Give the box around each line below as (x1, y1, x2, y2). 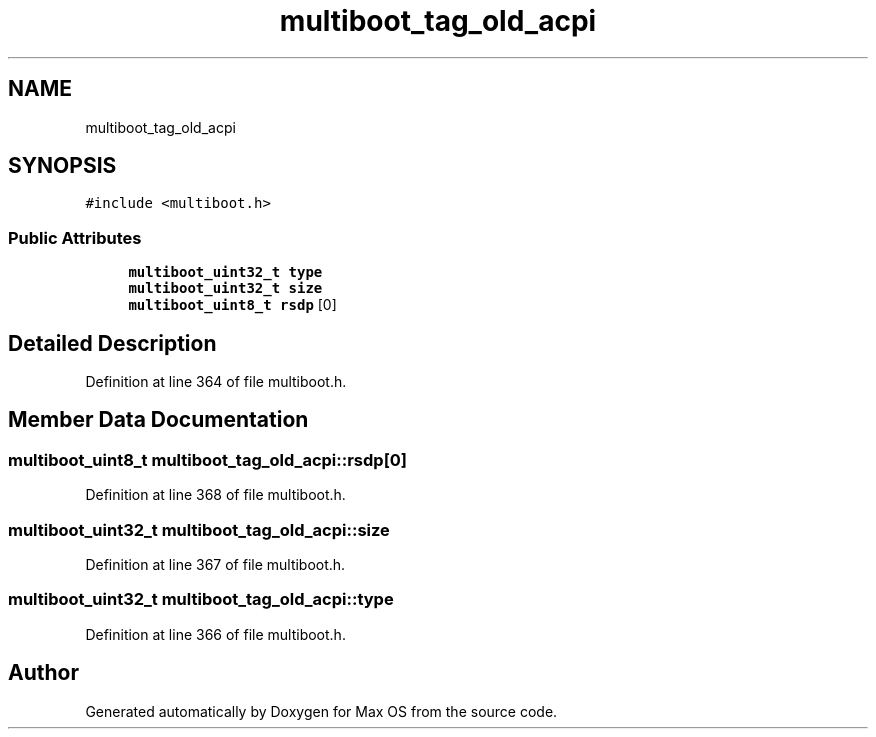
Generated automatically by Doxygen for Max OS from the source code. (85, 702, 558, 720)
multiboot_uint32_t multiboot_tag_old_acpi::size (8, 519, 390, 540)
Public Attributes (8, 227, 142, 248)
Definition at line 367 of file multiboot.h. (85, 556, 346, 573)
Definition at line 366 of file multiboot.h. (85, 625, 346, 643)
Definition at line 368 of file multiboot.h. (85, 486, 346, 504)
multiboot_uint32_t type (128, 264, 323, 281)
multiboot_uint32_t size (128, 280, 323, 297)
